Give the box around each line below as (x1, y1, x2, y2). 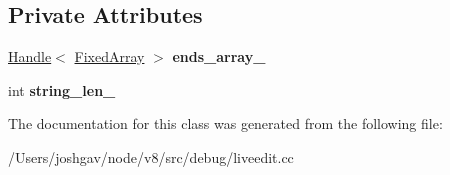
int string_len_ (8, 79, 116, 100)
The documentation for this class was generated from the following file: (8, 113, 443, 134)
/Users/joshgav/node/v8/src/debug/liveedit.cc (8, 146, 294, 167)
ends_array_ (172, 46, 266, 67)
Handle (8, 46, 52, 67)
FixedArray (74, 46, 145, 67)
